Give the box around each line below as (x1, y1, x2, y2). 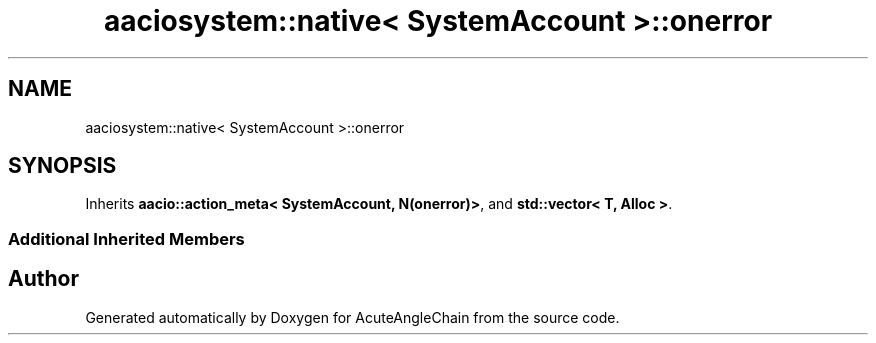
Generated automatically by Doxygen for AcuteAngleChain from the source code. (85, 308, 620, 326)
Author (8, 266, 79, 292)
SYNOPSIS (8, 153, 117, 179)
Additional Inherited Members (8, 228, 245, 249)
